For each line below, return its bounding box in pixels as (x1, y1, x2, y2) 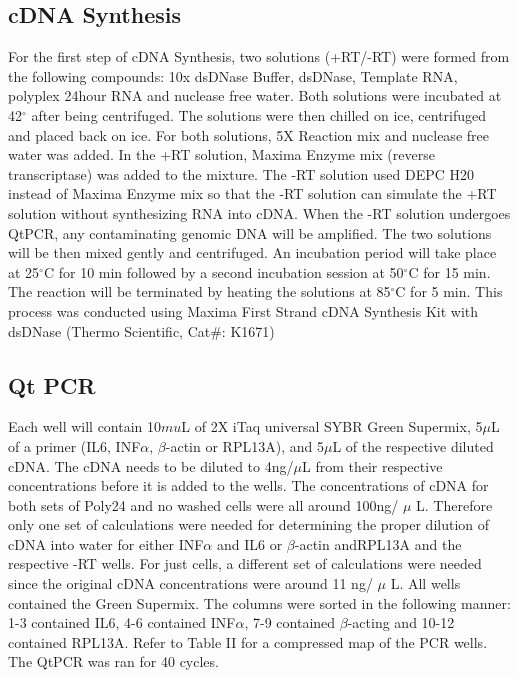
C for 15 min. (408, 261, 491, 282)
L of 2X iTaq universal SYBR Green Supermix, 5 (181, 416, 483, 437)
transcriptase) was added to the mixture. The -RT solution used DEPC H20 (8, 163, 474, 184)
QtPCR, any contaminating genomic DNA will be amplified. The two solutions (8, 222, 492, 243)
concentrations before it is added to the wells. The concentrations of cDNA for (8, 475, 489, 496)
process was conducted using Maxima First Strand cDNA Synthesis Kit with (8, 300, 479, 321)
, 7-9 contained (244, 612, 336, 633)
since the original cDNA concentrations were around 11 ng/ (8, 573, 373, 594)
